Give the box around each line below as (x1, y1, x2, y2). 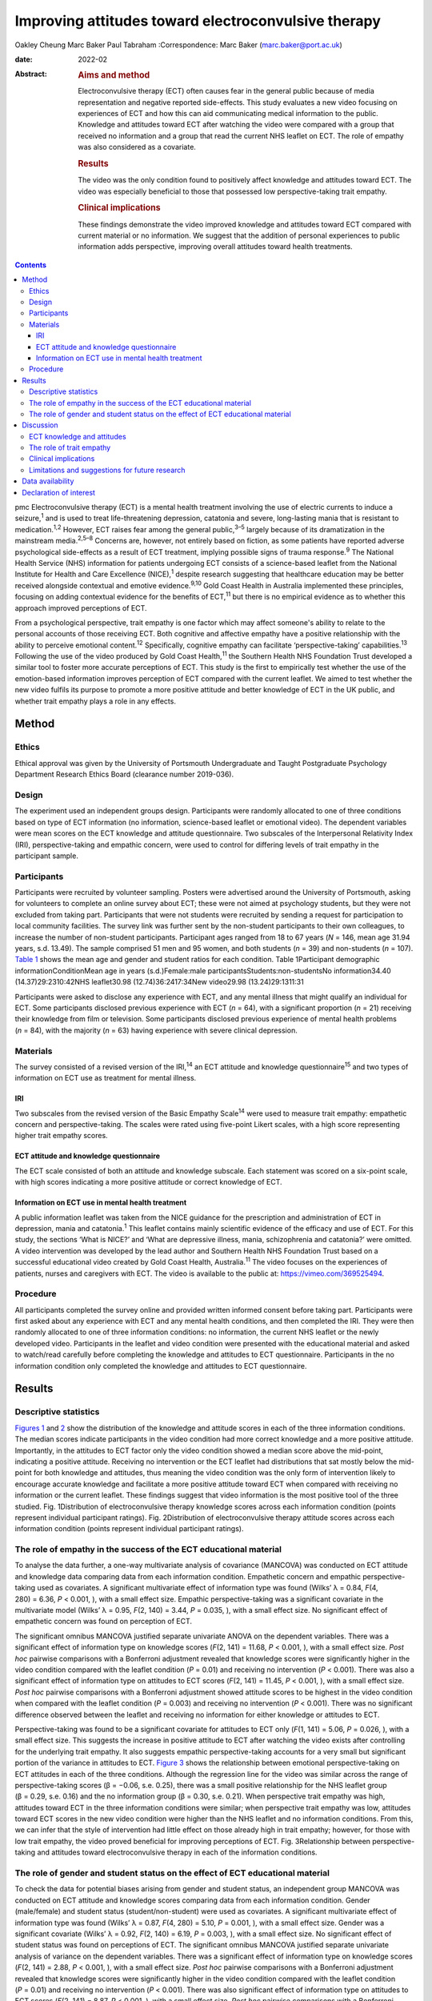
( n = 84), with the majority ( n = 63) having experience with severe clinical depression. (14, 1025, 298, 1035)
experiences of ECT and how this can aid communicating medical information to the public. (78, 108, 379, 118)
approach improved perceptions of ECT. (14, 603, 147, 612)
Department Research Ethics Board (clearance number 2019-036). (14, 769, 234, 780)
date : (14, 54, 33, 64)
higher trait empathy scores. (14, 1131, 108, 1141)
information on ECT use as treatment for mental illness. (14, 1073, 197, 1083)
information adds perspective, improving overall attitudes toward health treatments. (78, 242, 353, 251)
